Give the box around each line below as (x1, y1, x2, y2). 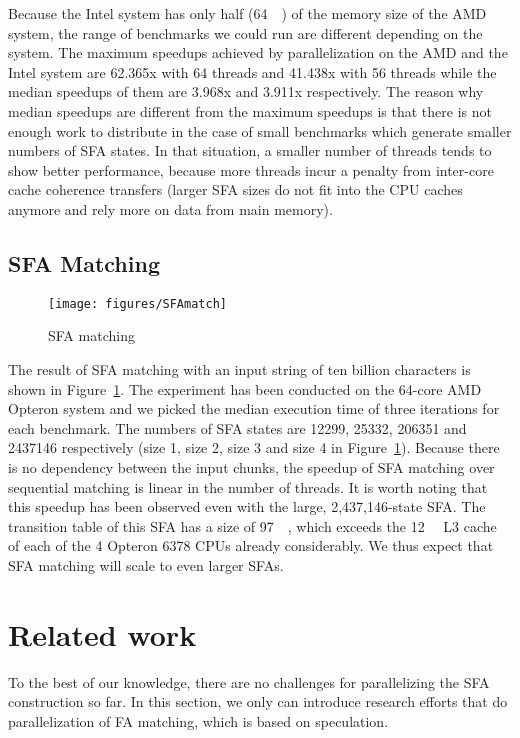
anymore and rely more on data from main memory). (8, 198, 333, 219)
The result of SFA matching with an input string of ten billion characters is (8, 358, 471, 379)
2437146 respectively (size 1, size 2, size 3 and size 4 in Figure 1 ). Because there (8, 437, 500, 458)
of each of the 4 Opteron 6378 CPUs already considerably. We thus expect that (8, 535, 494, 556)
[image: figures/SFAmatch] (48, 296, 227, 311)
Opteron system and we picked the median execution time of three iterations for (8, 398, 500, 419)
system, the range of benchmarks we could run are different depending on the (8, 22, 483, 43)
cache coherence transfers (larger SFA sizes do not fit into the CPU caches (8, 179, 463, 200)
